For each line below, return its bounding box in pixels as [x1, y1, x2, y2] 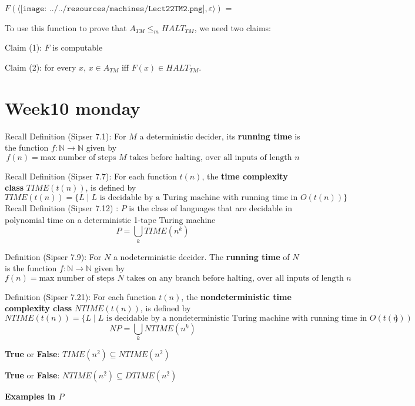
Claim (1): [5, 41, 42, 54]
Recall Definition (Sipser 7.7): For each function [5, 169, 177, 182]
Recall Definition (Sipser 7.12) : [5, 202, 119, 214]
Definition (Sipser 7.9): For [5, 250, 102, 262]
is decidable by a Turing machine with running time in [99, 194, 298, 202]
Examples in [5, 390, 56, 402]
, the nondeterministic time [181, 290, 292, 302]
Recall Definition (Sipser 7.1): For [5, 129, 126, 142]
